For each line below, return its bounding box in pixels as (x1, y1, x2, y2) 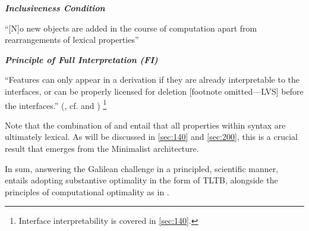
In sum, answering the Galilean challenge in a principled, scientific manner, (5, 162, 279, 174)
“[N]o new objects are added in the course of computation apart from (5, 21, 257, 34)
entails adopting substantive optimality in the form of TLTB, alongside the (5, 174, 278, 186)
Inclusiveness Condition (5, 2, 105, 14)
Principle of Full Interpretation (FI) (5, 53, 158, 65)
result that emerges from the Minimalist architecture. (5, 142, 199, 154)
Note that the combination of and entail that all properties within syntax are (5, 118, 286, 131)
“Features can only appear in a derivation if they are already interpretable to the (5, 73, 300, 86)
